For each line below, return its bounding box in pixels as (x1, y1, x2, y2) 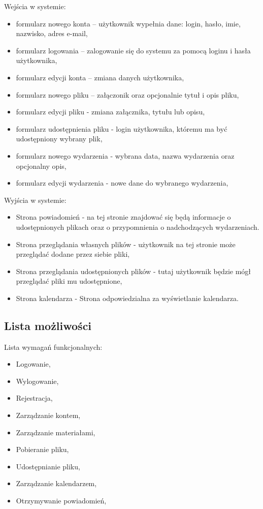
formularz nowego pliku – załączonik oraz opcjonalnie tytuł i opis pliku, (16, 89, 239, 100)
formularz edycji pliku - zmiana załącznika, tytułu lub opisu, (16, 106, 205, 117)
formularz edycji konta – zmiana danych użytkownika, (16, 72, 184, 82)
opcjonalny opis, (16, 160, 67, 171)
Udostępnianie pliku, (16, 461, 80, 471)
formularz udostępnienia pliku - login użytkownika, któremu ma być (16, 123, 227, 134)
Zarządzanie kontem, (16, 410, 81, 421)
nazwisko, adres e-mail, (16, 28, 88, 39)
